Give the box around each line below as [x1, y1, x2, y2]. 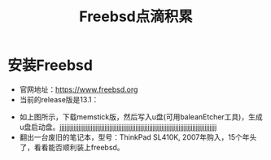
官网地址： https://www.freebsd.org [19, 84, 138, 94]
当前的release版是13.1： [19, 94, 99, 104]
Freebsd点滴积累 [79, 7, 193, 26]
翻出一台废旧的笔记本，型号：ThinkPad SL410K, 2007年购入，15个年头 [19, 132, 257, 142]
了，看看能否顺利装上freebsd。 [19, 142, 125, 152]
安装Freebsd [7, 56, 93, 75]
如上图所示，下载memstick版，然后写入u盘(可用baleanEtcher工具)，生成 [19, 111, 263, 122]
